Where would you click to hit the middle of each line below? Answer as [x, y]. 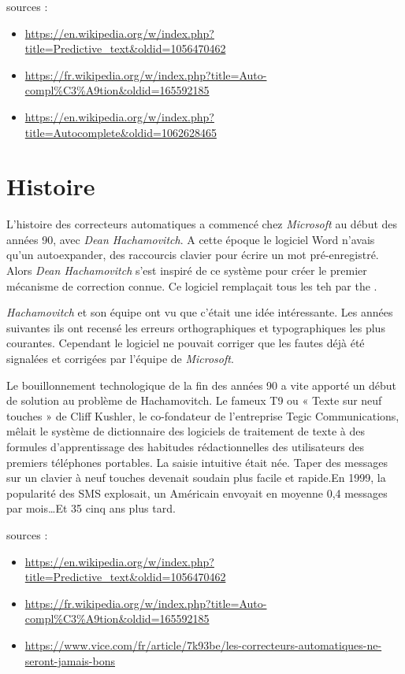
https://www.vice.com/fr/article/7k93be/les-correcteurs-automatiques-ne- [203, 644]
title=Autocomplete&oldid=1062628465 [121, 132]
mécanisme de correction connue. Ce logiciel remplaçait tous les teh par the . [192, 285]
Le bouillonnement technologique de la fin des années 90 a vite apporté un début [202, 385]
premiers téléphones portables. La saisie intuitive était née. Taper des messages [197, 462]
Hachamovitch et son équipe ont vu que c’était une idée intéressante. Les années [200, 312]
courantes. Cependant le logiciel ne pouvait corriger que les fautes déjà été [186, 343]
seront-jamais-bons [70, 660]
